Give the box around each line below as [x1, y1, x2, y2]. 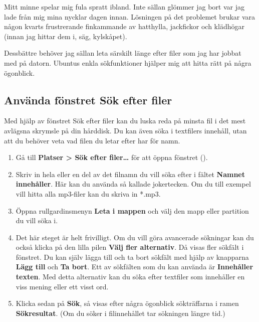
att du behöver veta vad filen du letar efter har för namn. [4, 135, 180, 145]
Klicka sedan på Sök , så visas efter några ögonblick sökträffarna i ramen [16, 298, 239, 308]
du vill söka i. [16, 215, 58, 226]
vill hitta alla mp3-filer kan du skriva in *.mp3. [16, 188, 161, 199]
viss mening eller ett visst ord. [16, 281, 109, 291]
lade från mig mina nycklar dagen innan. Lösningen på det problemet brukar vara [4, 11, 255, 22]
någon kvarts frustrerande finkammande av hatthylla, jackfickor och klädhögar [4, 21, 244, 32]
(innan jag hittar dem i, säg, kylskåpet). [4, 31, 127, 41]
